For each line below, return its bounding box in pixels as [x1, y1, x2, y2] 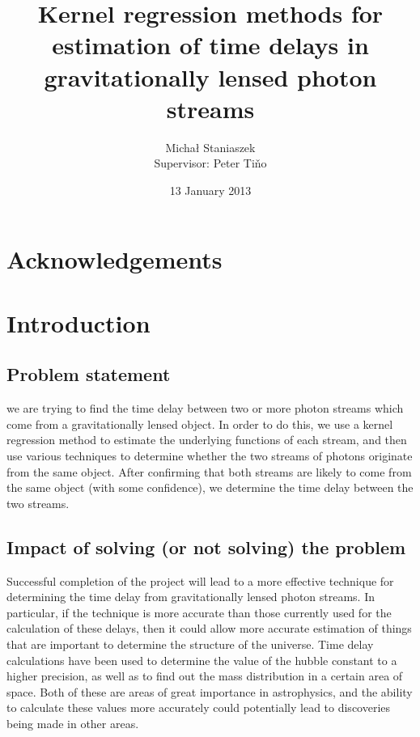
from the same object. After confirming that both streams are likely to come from [6, 463, 412, 480]
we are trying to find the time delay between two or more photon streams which [6, 400, 404, 417]
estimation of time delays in [52, 28, 369, 61]
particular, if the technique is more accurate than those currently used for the [6, 604, 392, 621]
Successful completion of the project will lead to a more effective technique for [6, 572, 394, 589]
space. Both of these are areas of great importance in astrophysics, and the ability [6, 683, 413, 700]
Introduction [6, 306, 151, 339]
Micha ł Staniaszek [165, 138, 256, 155]
